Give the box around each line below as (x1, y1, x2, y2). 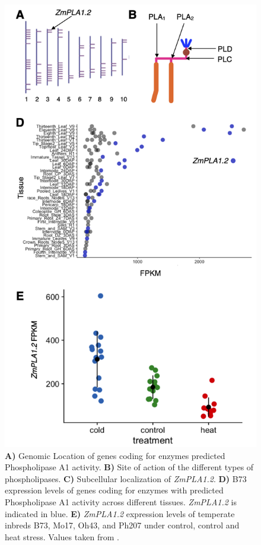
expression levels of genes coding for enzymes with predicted (5, 484, 224, 496)
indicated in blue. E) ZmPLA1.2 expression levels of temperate (5, 507, 235, 519)
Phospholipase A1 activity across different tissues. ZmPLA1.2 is (5, 495, 237, 508)
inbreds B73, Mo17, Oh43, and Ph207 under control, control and (5, 519, 240, 531)
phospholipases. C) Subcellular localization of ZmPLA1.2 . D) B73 (5, 472, 247, 485)
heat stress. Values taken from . (5, 530, 119, 543)
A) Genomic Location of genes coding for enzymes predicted (5, 449, 225, 461)
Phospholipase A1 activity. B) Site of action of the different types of (5, 461, 254, 473)
